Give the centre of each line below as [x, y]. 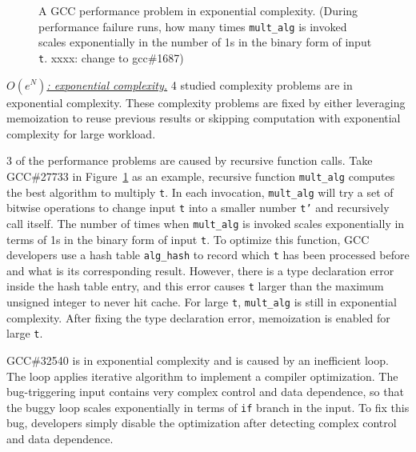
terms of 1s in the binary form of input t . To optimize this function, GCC [188, 239]
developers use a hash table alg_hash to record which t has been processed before [208, 255]
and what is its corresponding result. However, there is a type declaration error [200, 270]
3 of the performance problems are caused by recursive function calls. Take [190, 160]
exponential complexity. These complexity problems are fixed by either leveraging [206, 102]
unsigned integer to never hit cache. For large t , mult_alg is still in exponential [202, 302]
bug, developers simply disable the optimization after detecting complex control [202, 423]
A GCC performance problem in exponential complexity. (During [198, 10]
